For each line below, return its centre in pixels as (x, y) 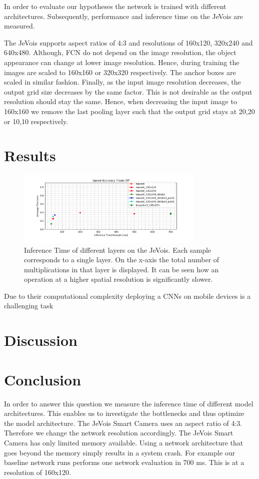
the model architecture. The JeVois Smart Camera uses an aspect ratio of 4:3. (123, 423)
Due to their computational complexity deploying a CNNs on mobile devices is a (127, 296)
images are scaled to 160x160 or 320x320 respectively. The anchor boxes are (120, 72)
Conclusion (43, 379)
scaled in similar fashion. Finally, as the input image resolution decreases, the (122, 82)
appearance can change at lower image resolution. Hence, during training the (122, 62)
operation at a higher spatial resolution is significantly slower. (118, 279)
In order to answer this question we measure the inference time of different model (129, 403)
